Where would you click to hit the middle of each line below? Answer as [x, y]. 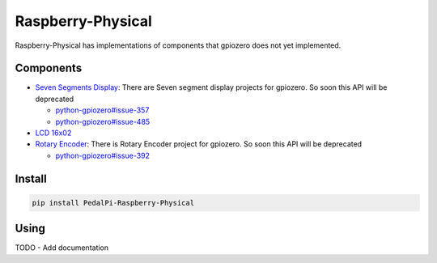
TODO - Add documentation [62, 248]
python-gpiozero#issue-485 [103, 121]
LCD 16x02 [53, 133]
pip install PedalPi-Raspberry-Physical [113, 203]
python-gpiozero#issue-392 [102, 155]
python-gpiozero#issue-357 [102, 110]
